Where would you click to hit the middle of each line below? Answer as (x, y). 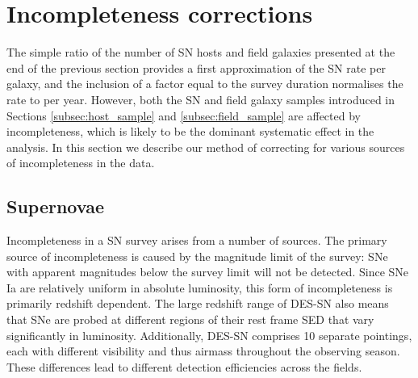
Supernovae (55, 206)
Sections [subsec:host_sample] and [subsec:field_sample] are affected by (184, 115)
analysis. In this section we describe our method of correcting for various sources (206, 147)
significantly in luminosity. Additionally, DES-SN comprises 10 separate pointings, (209, 335)
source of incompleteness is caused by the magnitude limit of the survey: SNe (197, 256)
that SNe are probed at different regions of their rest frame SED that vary (190, 319)
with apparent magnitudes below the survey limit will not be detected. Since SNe (208, 272)
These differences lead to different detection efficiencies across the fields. (184, 366)
